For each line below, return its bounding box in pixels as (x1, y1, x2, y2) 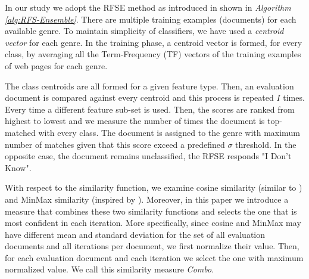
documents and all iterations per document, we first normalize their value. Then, (5, 240, 299, 252)
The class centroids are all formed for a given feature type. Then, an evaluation (5, 79, 294, 92)
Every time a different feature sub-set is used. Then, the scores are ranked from (5, 103, 295, 115)
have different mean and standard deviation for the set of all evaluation (5, 228, 266, 240)
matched (5, 126, 36, 138)
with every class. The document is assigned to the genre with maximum (38, 126, 300, 138)
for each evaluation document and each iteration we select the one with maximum (5, 251, 304, 263)
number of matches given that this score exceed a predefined (5, 138, 225, 150)
